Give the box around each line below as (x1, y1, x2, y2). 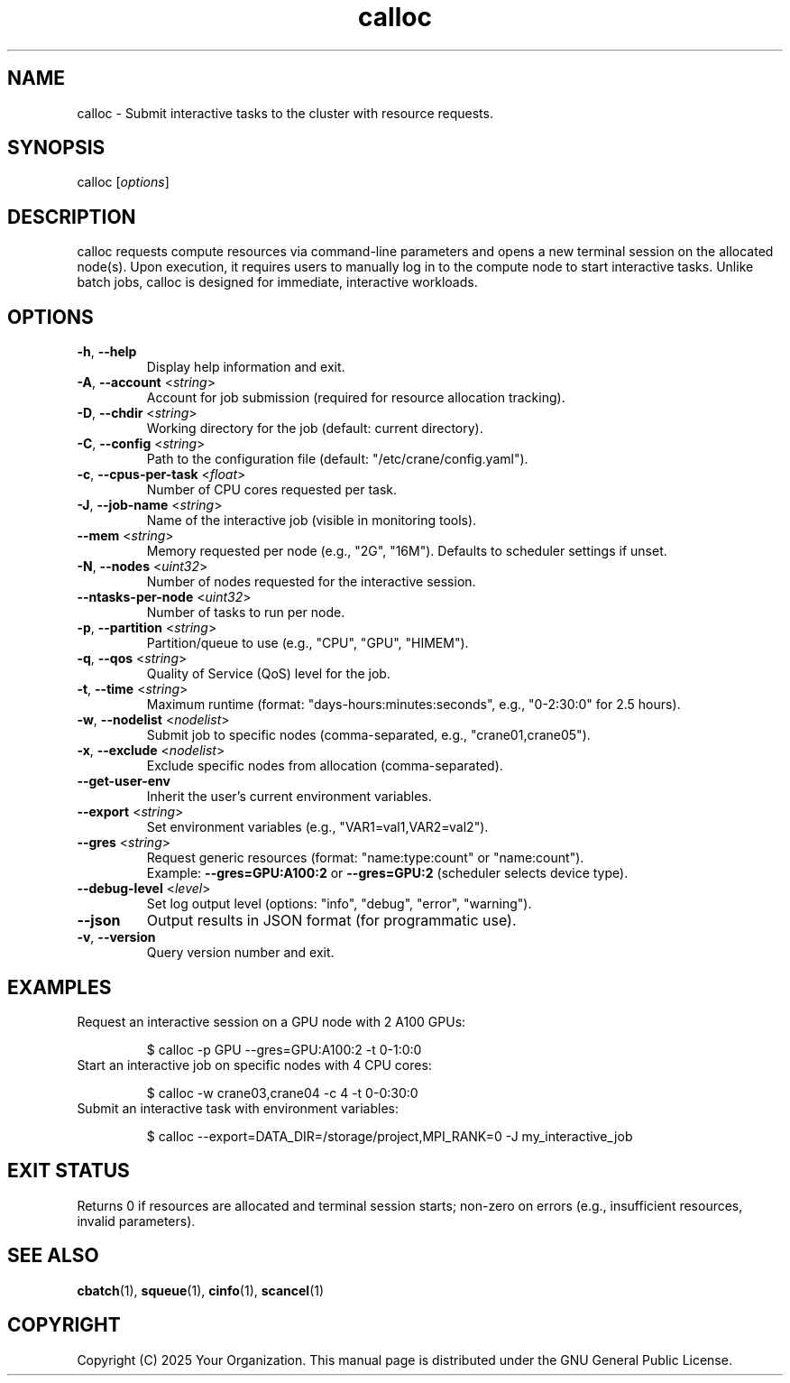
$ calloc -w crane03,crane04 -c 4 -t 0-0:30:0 (146, 1084, 418, 1101)
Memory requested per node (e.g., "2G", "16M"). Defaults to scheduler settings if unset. (146, 543, 667, 559)
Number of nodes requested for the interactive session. (146, 574, 476, 590)
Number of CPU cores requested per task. (146, 482, 398, 498)
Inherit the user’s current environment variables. (146, 788, 432, 805)
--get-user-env (77, 773, 170, 789)
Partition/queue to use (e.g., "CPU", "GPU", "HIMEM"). (146, 635, 469, 651)
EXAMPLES (7, 975, 112, 999)
